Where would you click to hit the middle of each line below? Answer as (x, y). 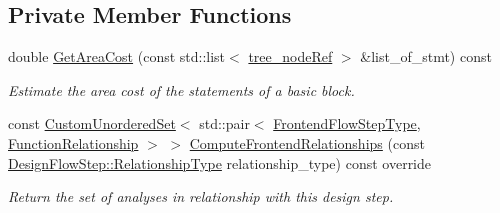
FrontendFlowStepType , (347, 123)
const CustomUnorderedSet (92, 123)
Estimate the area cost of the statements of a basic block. (181, 89)
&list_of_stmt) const (426, 56)
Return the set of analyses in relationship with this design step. (201, 196)
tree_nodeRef (290, 56)
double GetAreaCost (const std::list (117, 56)
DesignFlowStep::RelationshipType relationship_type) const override (220, 162)
